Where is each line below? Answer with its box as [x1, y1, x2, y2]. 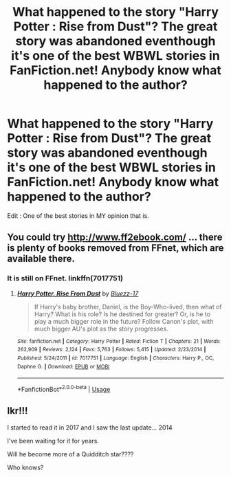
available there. [7, 253, 76, 265]
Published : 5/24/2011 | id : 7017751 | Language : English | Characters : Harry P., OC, [16, 355, 214, 362]
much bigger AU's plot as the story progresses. [34, 324, 168, 333]
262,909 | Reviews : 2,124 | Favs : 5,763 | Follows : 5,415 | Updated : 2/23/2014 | [16, 346, 206, 353]
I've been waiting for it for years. [7, 436, 100, 445]
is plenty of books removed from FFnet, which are [7, 242, 224, 254]
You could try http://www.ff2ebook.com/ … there [7, 232, 223, 243]
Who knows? [7, 463, 44, 472]
